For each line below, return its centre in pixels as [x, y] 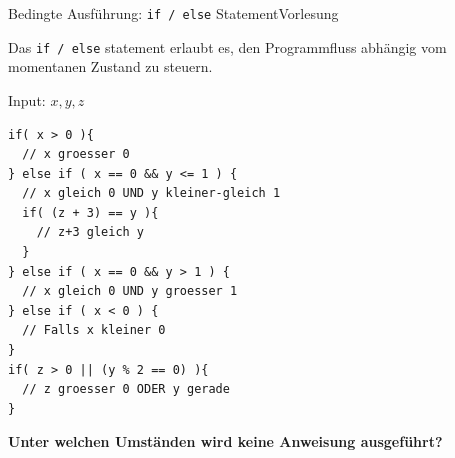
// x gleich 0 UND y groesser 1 [130, 291]
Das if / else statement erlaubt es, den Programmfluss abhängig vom [227, 46]
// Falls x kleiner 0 [94, 330]
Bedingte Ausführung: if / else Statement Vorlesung [173, 13]
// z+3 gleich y [90, 232]
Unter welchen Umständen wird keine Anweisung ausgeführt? [225, 441]
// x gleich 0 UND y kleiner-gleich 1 [151, 193]
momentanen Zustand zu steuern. [110, 66]
